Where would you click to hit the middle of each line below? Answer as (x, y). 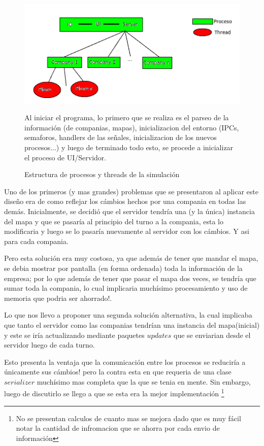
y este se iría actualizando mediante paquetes (74, 335)
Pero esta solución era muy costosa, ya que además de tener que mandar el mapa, (131, 258)
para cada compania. (36, 241)
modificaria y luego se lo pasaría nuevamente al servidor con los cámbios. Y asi (127, 231)
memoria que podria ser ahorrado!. (58, 298)
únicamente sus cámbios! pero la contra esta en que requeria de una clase (118, 372)
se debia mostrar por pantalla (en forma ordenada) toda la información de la (123, 268)
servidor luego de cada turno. (49, 345)
